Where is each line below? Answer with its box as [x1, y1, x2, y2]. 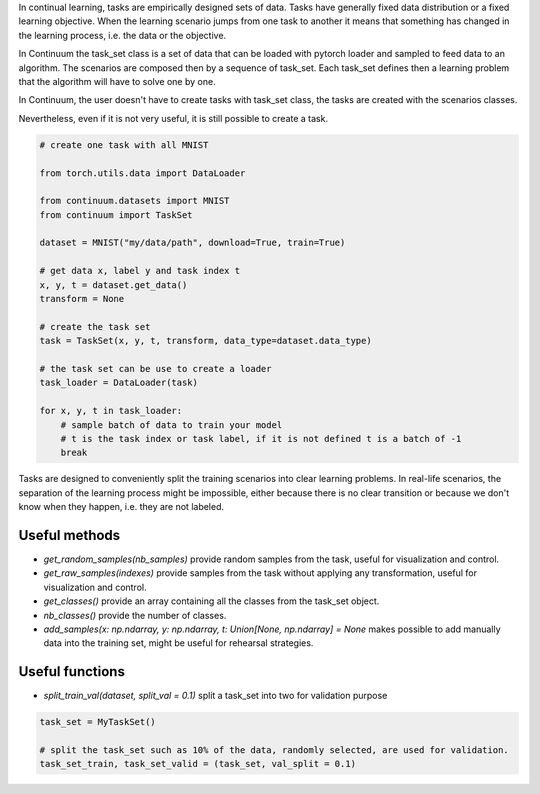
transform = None [39, 293, 125, 305]
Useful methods [18, 526, 121, 544]
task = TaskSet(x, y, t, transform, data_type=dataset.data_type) [39, 335, 372, 347]
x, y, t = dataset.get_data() [39, 279, 188, 290]
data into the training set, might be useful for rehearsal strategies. [43, 637, 314, 649]
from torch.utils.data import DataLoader [39, 167, 246, 179]
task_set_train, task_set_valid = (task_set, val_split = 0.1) [39, 758, 357, 770]
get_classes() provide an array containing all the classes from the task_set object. [43, 595, 380, 607]
